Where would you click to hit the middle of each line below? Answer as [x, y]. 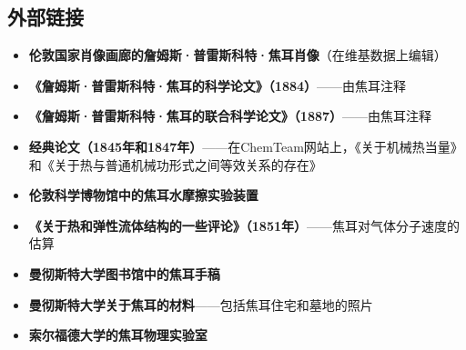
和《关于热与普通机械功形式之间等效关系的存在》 [175, 164]
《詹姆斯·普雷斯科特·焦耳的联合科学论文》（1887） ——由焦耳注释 [230, 116]
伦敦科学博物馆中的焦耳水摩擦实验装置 [143, 195]
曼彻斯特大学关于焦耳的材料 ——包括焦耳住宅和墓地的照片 [201, 304]
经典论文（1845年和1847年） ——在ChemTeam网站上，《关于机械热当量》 [246, 146]
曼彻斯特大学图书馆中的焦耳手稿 [124, 273]
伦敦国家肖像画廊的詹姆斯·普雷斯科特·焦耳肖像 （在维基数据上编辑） [238, 55]
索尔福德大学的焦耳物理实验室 [118, 335]
